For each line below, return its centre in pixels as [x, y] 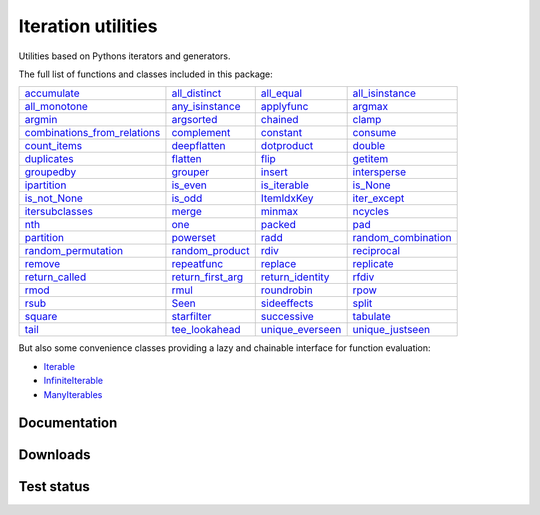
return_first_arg [207, 277]
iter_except [378, 198]
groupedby [50, 172]
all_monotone [56, 107]
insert [274, 172]
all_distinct [196, 93]
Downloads [54, 455]
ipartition [45, 185]
